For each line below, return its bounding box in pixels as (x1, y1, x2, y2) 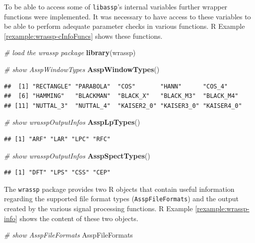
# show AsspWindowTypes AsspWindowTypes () (4, 64, 160, 75)
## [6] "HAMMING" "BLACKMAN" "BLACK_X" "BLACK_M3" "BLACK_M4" (4, 92, 239, 100)
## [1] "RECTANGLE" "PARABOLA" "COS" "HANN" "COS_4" (4, 82, 228, 90)
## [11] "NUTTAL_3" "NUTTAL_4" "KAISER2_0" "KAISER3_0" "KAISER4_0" (4, 102, 242, 109)
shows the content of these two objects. (19, 213, 138, 223)
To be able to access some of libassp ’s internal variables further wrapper (4, 1, 228, 11)
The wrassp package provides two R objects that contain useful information (4, 183, 235, 194)
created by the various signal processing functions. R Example (4, 203, 193, 214)
